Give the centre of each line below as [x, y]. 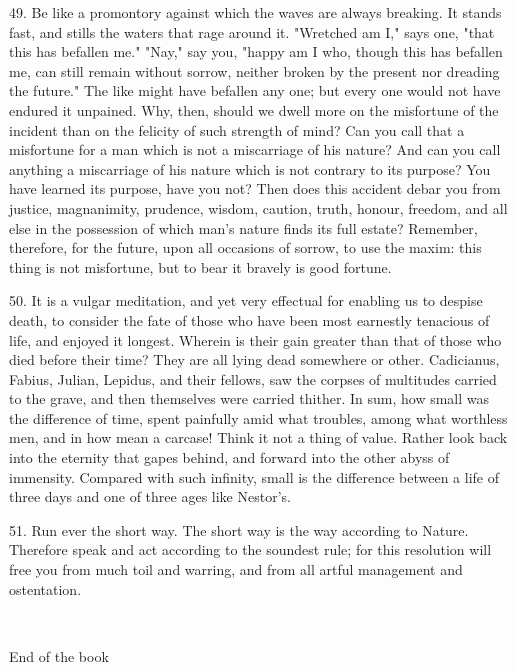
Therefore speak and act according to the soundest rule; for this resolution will [250, 549]
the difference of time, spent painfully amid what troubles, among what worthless [258, 417]
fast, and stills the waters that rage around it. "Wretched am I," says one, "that [252, 31]
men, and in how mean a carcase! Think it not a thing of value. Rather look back [258, 437]
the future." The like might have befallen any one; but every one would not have [255, 90]
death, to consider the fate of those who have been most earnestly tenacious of [249, 319]
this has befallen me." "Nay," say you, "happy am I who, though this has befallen [256, 51]
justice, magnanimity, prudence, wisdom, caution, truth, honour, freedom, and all [258, 207]
